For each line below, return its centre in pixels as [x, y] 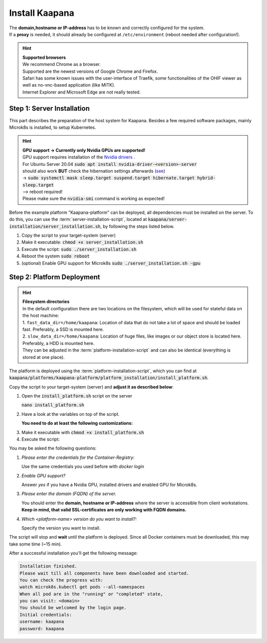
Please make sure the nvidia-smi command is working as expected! [94, 198]
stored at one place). [44, 357]
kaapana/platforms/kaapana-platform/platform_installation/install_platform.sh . [109, 378]
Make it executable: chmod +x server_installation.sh [82, 242]
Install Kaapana [42, 13]
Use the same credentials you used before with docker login [83, 467]
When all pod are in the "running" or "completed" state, [91, 594]
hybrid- [206, 178]
